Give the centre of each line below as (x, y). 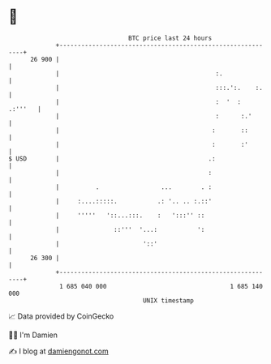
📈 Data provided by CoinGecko (61, 316)
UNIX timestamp (168, 300)
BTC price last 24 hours (170, 38)
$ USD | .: (112, 158)
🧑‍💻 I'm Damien (33, 335)
